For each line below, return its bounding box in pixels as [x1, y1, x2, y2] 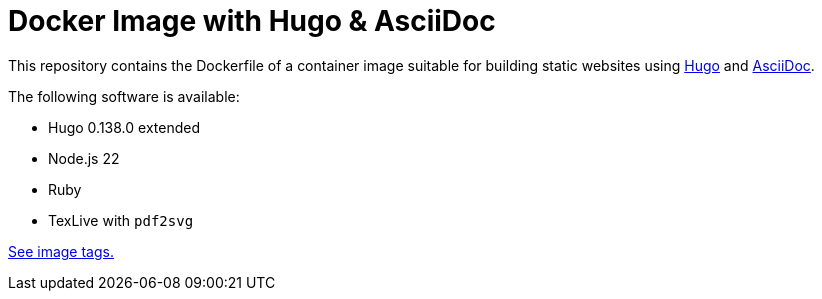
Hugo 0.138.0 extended [48, 118, 200, 136]
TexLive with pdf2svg [48, 211, 194, 229]
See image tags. [8, 242, 114, 260]
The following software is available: [8, 87, 240, 105]
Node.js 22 [48, 149, 120, 167]
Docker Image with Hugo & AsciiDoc [8, 4, 496, 38]
